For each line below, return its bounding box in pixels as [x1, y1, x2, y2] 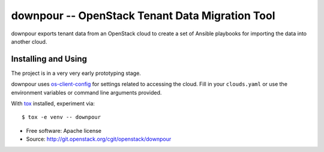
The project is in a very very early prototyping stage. [11, 69, 141, 77]
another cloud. [11, 38, 47, 45]
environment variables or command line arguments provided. [11, 89, 162, 96]
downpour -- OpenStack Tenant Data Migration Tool [11, 9, 275, 22]
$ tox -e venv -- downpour [22, 114, 101, 121]
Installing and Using [11, 54, 87, 64]
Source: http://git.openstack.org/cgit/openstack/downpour [26, 135, 172, 143]
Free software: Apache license [26, 127, 102, 134]
